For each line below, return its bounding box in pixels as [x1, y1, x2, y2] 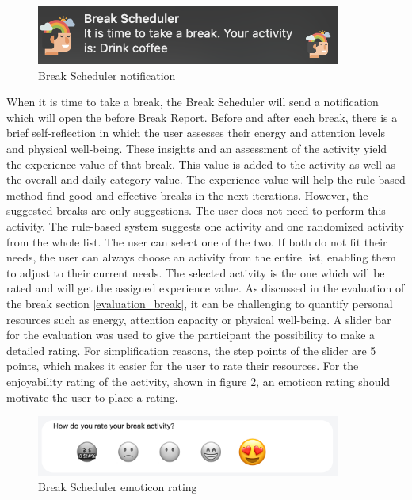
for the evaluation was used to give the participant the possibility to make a [6, 326, 376, 343]
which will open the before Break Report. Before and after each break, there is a [6, 109, 398, 125]
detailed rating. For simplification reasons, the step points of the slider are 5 [6, 342, 376, 358]
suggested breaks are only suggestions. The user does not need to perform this [6, 202, 386, 219]
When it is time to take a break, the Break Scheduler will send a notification [6, 94, 379, 110]
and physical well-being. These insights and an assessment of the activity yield [6, 140, 387, 156]
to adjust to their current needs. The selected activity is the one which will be [6, 264, 385, 281]
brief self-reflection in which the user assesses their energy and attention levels [6, 124, 385, 141]
